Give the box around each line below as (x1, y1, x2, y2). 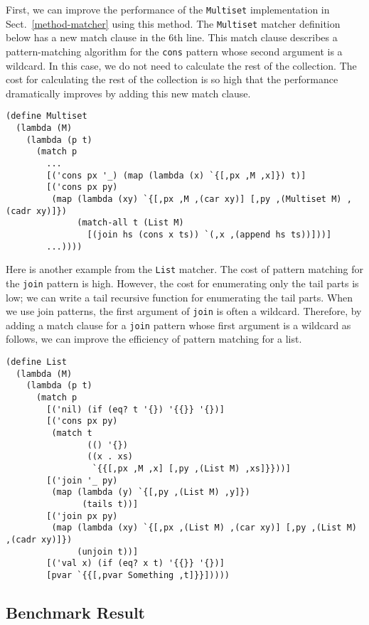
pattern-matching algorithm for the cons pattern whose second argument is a (6, 43, 343, 58)
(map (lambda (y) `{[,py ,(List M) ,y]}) (51, 487, 250, 498)
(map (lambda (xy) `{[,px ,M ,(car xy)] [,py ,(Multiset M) (51, 193, 342, 204)
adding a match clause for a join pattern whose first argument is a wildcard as (6, 317, 351, 332)
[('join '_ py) (46, 475, 118, 486)
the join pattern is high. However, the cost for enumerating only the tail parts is (6, 275, 359, 290)
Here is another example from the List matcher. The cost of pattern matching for (6, 262, 364, 277)
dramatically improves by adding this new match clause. (6, 85, 251, 100)
